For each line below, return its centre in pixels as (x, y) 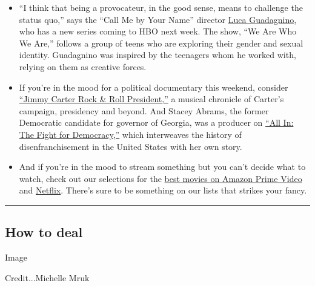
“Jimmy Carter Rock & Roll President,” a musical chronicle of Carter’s (151, 99)
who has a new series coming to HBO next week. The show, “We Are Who (158, 31)
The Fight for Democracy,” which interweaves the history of (130, 134)
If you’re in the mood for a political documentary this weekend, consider (154, 87)
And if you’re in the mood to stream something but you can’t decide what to (162, 167)
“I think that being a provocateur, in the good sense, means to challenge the (161, 7)
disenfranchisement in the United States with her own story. (131, 146)
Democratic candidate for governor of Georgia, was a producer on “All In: (156, 122)
